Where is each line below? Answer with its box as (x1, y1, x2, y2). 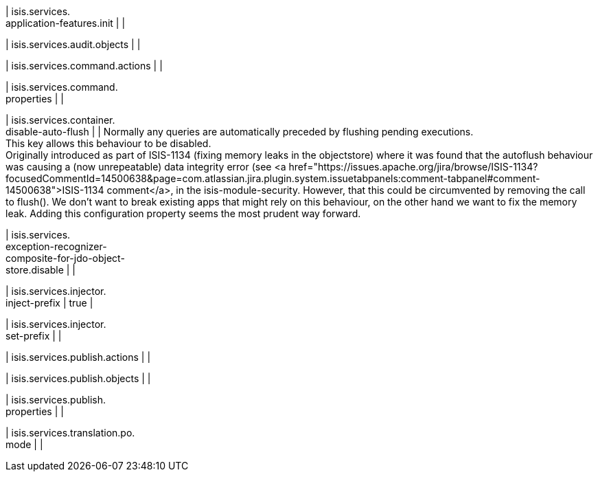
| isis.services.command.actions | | (5, 60, 163, 71)
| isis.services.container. (5, 114, 115, 126)
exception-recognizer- (5, 241, 107, 252)
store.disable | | (5, 264, 76, 276)
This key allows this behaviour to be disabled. (5, 137, 211, 149)
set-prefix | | (5, 330, 62, 342)
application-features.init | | (5, 17, 126, 29)
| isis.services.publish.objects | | (5, 373, 151, 384)
